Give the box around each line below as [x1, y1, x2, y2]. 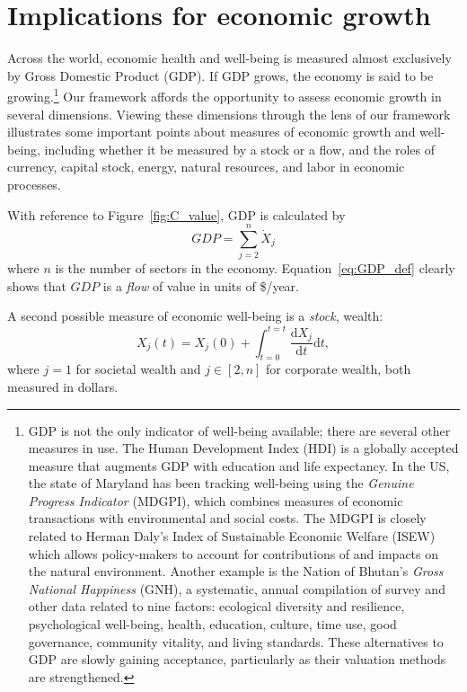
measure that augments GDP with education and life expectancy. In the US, [28, 456, 450, 475]
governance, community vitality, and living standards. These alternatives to [28, 632, 444, 651]
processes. [7, 174, 61, 193]
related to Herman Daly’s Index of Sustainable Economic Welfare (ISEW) [28, 527, 436, 546]
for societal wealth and [75, 359, 201, 378]
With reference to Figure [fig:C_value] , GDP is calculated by [7, 205, 346, 224]
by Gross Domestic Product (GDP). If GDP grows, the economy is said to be [7, 66, 434, 84]
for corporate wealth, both [266, 359, 411, 378]
